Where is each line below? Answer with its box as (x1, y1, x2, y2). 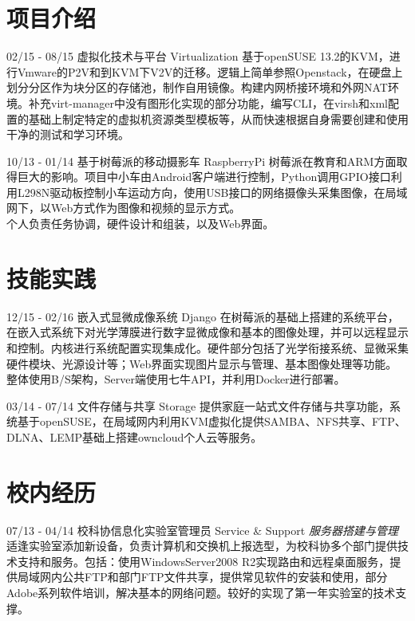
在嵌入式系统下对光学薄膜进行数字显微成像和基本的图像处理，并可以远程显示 (6, 324, 409, 340)
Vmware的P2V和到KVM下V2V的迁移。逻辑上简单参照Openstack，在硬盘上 (17, 63, 403, 80)
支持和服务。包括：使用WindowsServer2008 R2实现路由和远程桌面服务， (17, 552, 390, 569)
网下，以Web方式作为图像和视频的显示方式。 (6, 199, 241, 216)
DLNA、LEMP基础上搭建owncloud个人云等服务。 (6, 428, 263, 445)
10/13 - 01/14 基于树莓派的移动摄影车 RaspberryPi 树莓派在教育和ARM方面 (6, 152, 397, 169)
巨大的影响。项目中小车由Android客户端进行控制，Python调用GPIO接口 (17, 168, 391, 185)
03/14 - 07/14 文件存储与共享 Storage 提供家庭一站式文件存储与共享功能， (6, 397, 389, 414)
